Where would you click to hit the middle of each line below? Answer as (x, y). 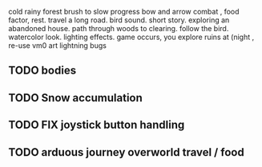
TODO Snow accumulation (75, 98)
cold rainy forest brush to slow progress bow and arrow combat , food (124, 12)
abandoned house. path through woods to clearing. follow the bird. (119, 28)
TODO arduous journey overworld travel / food (126, 152)
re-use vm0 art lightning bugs (57, 46)
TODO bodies (42, 71)
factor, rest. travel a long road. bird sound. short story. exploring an (119, 20)
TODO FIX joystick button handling (97, 125)
